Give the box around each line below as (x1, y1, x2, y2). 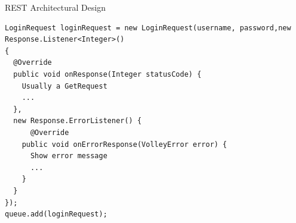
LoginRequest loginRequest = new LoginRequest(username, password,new (5, 23, 291, 32)
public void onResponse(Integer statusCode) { (13, 70, 202, 78)
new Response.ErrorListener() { (13, 117, 142, 125)
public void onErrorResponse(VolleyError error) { (21, 140, 227, 149)
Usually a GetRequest (21, 81, 107, 90)
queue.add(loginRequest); (5, 210, 107, 219)
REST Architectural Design (5, 1, 106, 13)
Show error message (30, 152, 107, 161)
